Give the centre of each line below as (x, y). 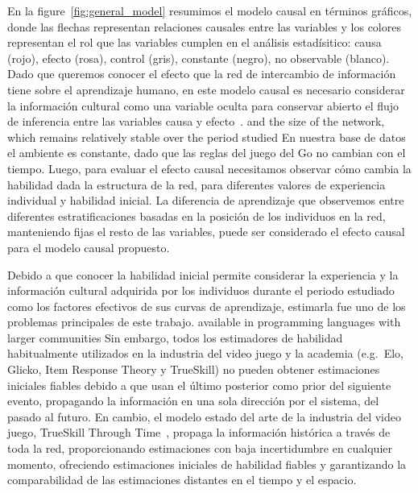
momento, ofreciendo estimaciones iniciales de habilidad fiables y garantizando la (207, 464)
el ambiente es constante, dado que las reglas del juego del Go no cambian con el (207, 153)
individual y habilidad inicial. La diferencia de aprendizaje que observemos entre (206, 200)
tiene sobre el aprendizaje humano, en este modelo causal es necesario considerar (206, 89)
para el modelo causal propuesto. (89, 247)
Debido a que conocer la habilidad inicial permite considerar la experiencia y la (203, 274)
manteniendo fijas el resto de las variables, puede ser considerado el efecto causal (206, 232)
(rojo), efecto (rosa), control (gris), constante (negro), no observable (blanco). (199, 58)
